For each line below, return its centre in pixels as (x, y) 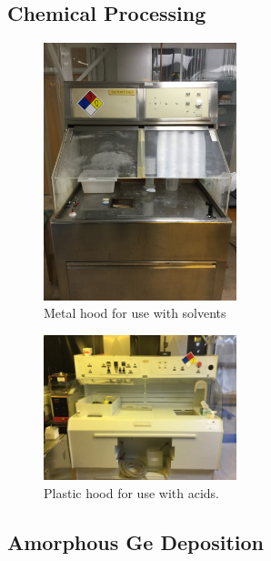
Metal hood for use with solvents (135, 313)
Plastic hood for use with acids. (131, 492)
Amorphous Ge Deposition (135, 541)
